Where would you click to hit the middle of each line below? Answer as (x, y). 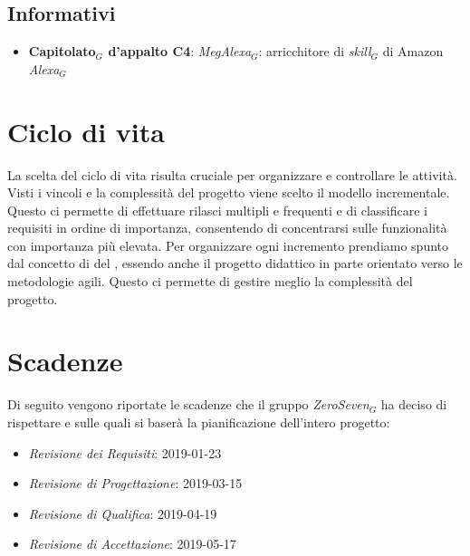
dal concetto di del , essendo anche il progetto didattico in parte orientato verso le (235, 263)
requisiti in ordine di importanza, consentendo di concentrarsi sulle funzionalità (227, 228)
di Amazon (413, 51)
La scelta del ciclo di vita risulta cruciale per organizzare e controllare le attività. (232, 174)
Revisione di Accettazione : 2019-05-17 (132, 544)
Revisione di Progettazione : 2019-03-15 (135, 483)
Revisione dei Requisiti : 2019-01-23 (125, 452)
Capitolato (62, 51)
